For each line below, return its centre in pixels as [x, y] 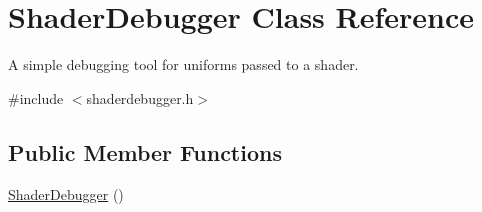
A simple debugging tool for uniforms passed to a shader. [183, 64]
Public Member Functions [145, 151]
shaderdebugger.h [140, 97]
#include [36, 97]
